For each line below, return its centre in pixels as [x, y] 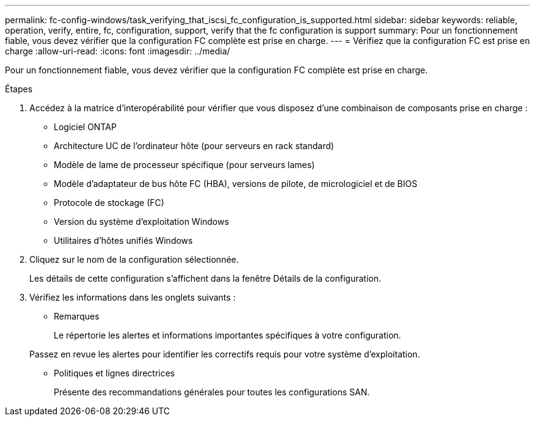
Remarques [77, 316]
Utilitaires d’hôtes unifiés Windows [123, 240]
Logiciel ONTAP [85, 127]
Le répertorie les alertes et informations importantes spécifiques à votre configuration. [227, 335]
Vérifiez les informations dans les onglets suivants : [133, 297]
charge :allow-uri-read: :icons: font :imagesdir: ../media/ [118, 51]
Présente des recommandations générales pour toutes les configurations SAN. [212, 392]
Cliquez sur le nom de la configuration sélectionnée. [134, 259]
